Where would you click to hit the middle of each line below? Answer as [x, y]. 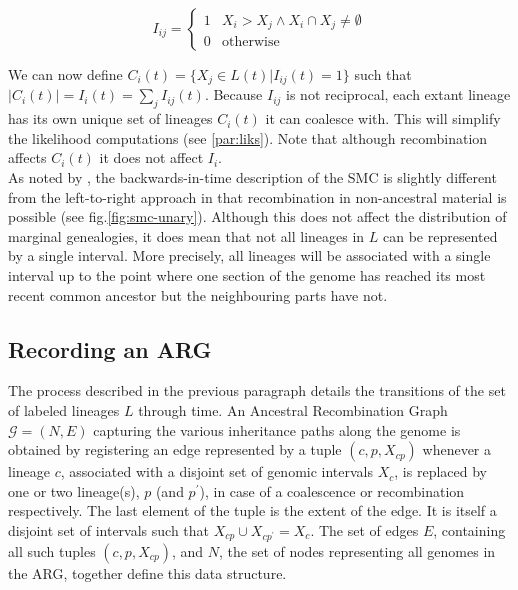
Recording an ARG [110, 348]
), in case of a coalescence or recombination [332, 490]
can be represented [440, 235]
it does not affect [151, 157]
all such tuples [52, 550]
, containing [469, 529]
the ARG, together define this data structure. [147, 572]
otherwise [251, 42]
